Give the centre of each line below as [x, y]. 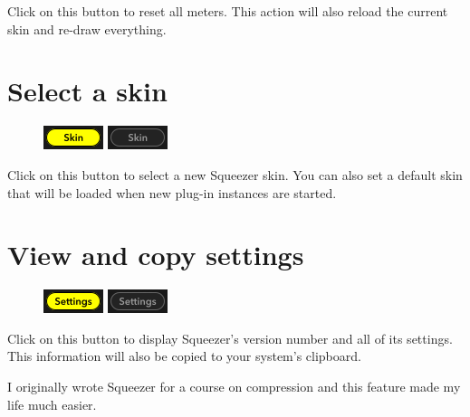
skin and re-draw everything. [87, 28]
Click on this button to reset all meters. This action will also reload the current [228, 11]
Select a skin [87, 91]
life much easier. [52, 404]
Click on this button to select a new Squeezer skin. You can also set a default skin [235, 174]
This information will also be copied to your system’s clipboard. [184, 356]
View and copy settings [156, 255]
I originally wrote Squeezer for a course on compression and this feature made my [234, 386]
